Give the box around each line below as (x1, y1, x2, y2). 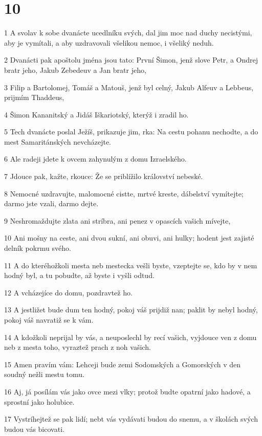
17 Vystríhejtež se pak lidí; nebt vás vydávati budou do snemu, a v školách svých (4, 413, 258, 424)
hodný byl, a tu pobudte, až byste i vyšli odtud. (4, 270, 155, 281)
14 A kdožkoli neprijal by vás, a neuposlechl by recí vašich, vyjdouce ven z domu (4, 331, 257, 342)
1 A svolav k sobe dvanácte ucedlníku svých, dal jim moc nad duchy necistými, (4, 27, 252, 38)
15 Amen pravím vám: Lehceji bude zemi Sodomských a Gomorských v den (4, 359, 241, 369)
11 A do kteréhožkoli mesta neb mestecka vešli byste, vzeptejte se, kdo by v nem (4, 260, 257, 270)
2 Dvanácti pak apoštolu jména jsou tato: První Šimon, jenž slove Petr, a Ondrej (4, 54, 258, 65)
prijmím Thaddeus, (4, 92, 64, 103)
